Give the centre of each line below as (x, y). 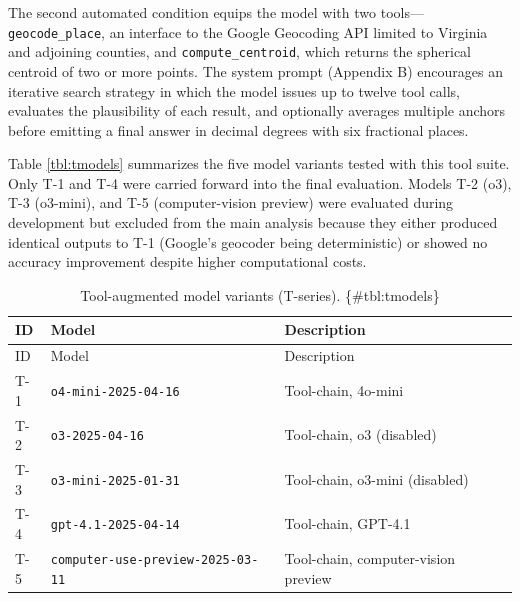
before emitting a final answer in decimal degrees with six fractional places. (238, 129)
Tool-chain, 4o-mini (344, 389)
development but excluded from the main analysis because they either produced (253, 222)
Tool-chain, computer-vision (370, 557)
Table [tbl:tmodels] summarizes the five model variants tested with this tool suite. (259, 163)
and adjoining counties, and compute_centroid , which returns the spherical (239, 51)
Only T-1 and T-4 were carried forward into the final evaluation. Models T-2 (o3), (260, 182)
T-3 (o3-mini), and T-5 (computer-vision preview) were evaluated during (231, 202)
